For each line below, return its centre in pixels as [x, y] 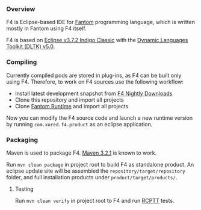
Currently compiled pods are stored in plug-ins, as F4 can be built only [94, 75]
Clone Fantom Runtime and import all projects [72, 106]
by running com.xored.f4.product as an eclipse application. [79, 124]
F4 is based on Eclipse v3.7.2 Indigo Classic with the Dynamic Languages [97, 40]
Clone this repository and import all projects [70, 100]
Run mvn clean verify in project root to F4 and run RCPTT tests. [94, 200]
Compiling [22, 62]
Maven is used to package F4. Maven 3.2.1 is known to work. [82, 153]
